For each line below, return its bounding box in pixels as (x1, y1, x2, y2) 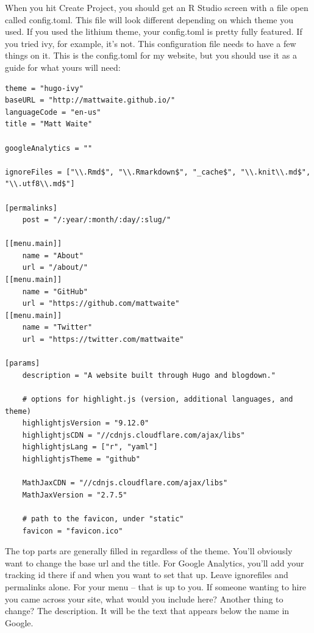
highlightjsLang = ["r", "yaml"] (22, 443, 158, 452)
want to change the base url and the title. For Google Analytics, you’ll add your (5, 556, 304, 569)
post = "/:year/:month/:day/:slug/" (22, 215, 171, 225)
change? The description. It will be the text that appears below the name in (5, 604, 290, 617)
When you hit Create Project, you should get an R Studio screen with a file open (5, 1, 309, 13)
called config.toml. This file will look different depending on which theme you (5, 13, 294, 26)
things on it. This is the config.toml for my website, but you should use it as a (5, 49, 297, 62)
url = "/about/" (22, 263, 88, 272)
